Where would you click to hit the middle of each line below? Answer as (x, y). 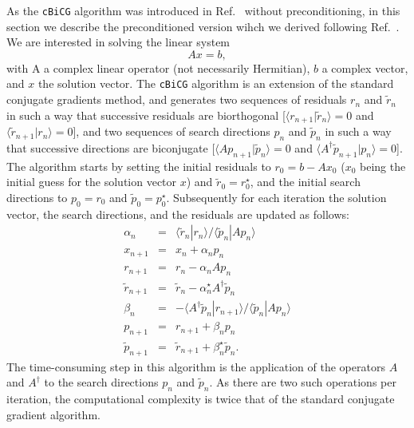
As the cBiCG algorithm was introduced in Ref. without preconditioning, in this (203, 10)
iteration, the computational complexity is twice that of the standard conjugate (201, 398)
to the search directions (101, 382)
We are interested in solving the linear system (118, 42)
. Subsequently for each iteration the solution (276, 197)
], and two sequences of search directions (172, 131)
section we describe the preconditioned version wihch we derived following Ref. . (203, 26)
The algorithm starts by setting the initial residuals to (139, 166)
